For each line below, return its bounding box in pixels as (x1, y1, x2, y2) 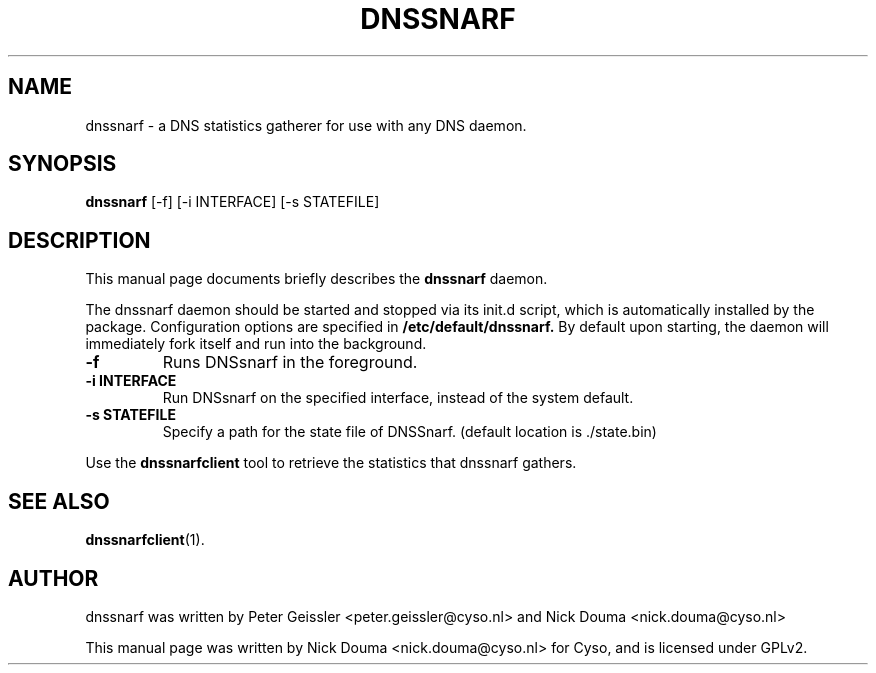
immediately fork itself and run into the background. (85, 335, 427, 353)
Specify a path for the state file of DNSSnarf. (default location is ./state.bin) (162, 423, 657, 441)
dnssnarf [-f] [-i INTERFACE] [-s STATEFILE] (85, 193, 380, 211)
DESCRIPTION (8, 227, 151, 253)
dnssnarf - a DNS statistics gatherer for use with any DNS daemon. (85, 116, 527, 134)
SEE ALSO (8, 488, 110, 514)
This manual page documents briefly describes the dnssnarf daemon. (85, 270, 548, 288)
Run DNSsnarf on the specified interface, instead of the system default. (162, 389, 634, 407)
